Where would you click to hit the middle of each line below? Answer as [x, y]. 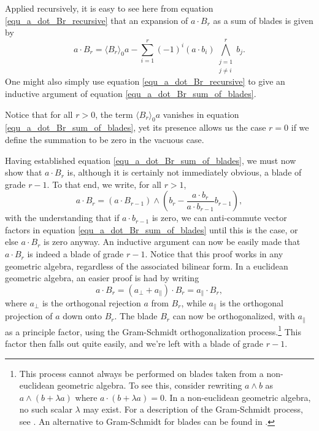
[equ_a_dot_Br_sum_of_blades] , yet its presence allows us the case [136, 127]
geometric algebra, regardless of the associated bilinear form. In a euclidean [147, 266]
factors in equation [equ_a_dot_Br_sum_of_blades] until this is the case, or [152, 229]
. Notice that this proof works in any [214, 254]
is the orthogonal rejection [91, 302]
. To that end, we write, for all [104, 184]
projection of [29, 316]
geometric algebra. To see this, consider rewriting [150, 385]
